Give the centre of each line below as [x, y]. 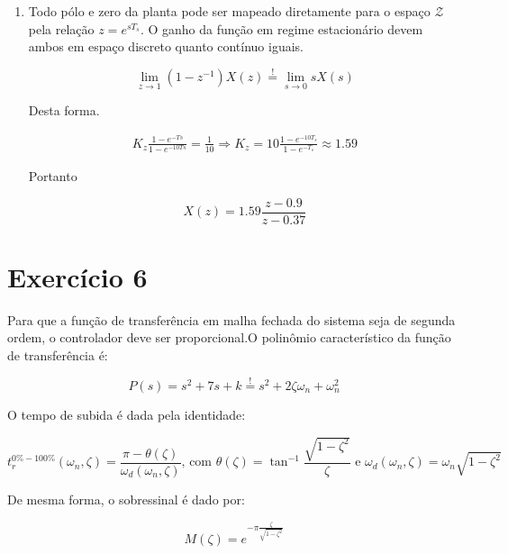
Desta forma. [64, 110]
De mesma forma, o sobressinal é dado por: [126, 499]
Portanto [53, 176]
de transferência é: [58, 355]
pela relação [61, 28]
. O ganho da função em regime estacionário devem [281, 28]
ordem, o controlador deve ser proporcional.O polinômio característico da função [229, 337]
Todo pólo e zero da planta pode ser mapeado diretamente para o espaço [229, 11]
